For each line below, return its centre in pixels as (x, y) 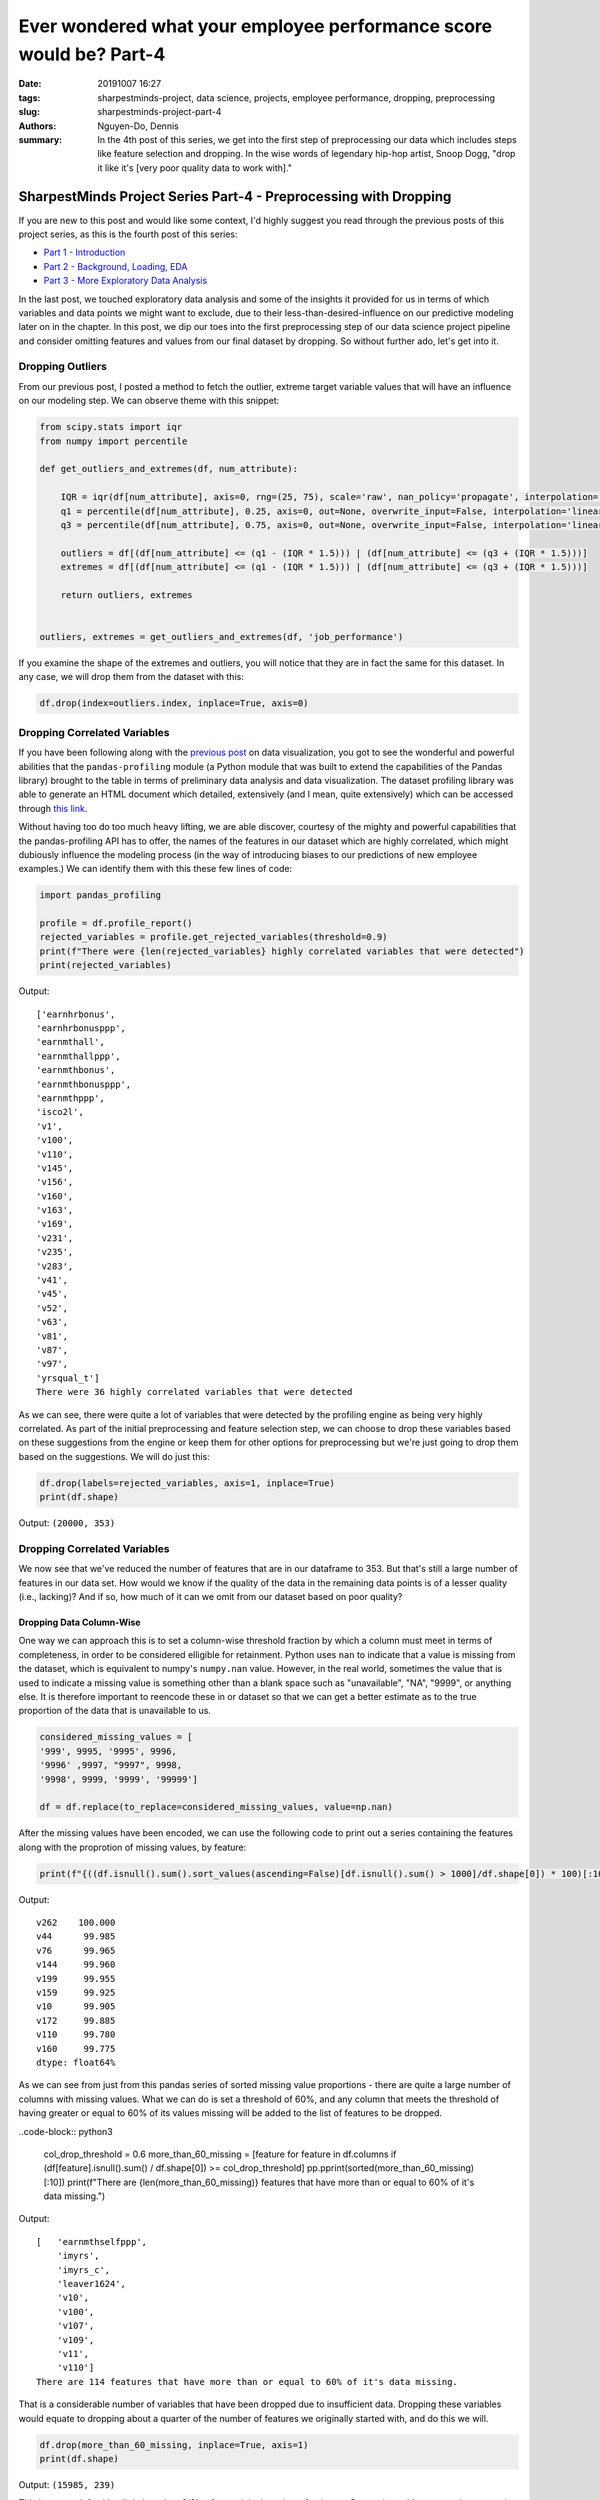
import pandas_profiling (100, 895)
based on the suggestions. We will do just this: (114, 1456)
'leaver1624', (91, 2284)
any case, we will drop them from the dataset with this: (131, 677)
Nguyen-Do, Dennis (138, 126)
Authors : (37, 126)
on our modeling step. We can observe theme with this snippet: (149, 401)
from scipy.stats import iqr (111, 427)
